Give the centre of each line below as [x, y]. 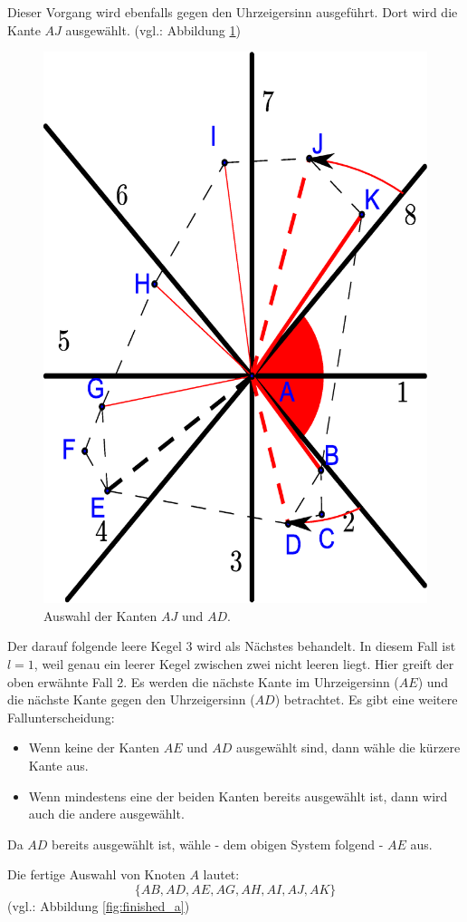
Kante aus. [58, 766]
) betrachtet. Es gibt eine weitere [366, 699]
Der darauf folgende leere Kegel [95, 646]
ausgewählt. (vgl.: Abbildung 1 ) [153, 29]
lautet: [221, 874]
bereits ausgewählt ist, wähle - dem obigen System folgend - [218, 844]
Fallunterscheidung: [61, 717]
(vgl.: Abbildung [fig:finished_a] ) [99, 905]
